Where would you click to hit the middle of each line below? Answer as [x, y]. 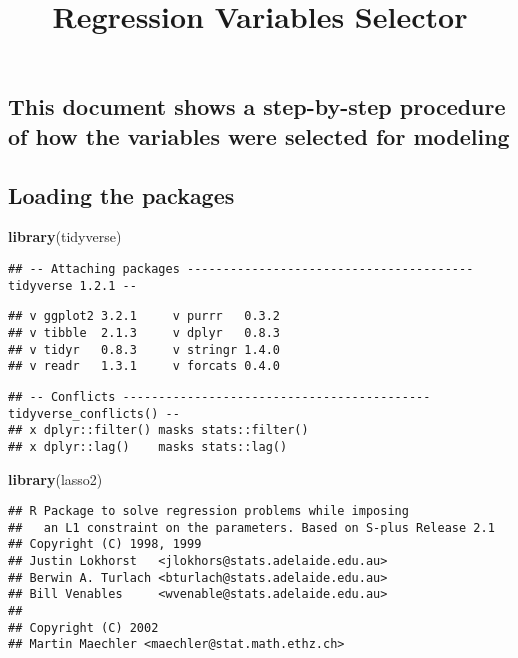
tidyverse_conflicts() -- [94, 413]
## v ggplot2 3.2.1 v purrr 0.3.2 [144, 316]
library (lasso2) [55, 478]
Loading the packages [121, 194]
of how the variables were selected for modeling [259, 135]
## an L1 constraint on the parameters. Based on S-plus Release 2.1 [251, 527]
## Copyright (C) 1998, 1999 [105, 544]
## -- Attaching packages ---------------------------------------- [241, 268]
